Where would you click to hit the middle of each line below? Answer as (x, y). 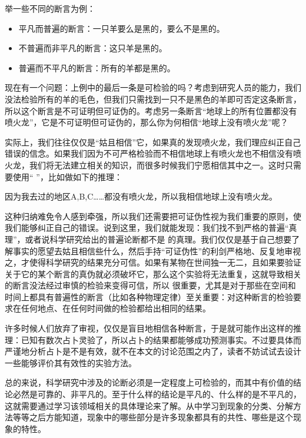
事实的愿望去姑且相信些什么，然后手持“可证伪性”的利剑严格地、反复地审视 (157, 250)
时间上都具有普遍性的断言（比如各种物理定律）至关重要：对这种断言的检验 (149, 296)
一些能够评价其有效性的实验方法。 (71, 362)
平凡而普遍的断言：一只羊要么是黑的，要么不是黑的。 (122, 28)
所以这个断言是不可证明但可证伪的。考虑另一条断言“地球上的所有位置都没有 (151, 110)
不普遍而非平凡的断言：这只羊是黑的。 (93, 48)
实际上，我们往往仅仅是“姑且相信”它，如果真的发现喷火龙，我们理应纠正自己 (153, 142)
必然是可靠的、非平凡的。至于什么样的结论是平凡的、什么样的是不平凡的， (157, 394)
